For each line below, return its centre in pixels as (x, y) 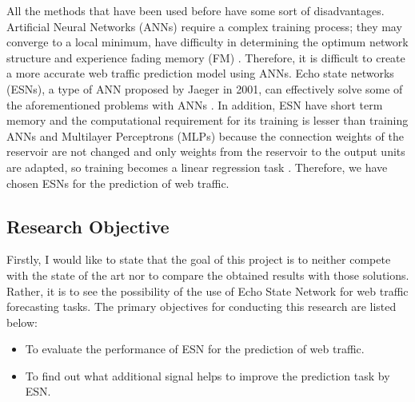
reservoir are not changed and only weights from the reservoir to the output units (206, 151)
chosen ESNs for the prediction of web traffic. (118, 183)
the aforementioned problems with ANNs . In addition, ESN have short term (195, 104)
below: (22, 322)
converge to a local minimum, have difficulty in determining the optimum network (207, 42)
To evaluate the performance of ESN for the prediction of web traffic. (195, 349)
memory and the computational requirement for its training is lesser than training (207, 120)
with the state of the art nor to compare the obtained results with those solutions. (208, 275)
